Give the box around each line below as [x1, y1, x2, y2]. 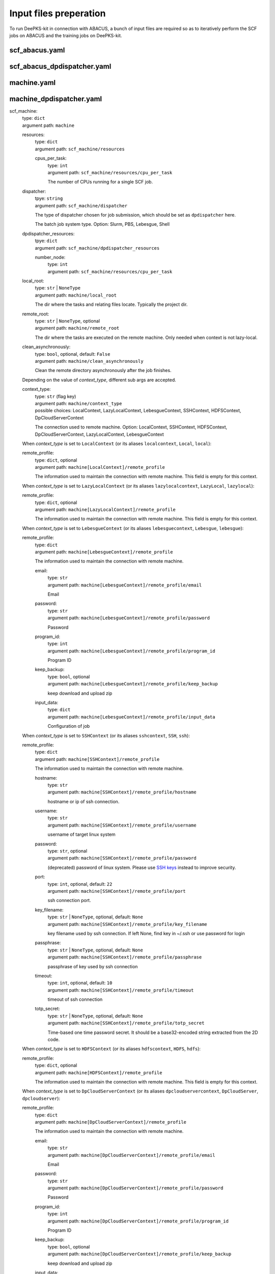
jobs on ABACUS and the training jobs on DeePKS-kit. [9, 32, 122, 38]
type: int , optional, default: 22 [47, 881, 113, 887]
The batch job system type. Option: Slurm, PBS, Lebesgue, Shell [35, 221, 170, 227]
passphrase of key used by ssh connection [47, 963, 138, 969]
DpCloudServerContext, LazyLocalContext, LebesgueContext [35, 431, 164, 437]
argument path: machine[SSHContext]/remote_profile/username [47, 822, 197, 828]
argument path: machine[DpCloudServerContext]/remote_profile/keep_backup [47, 1251, 232, 1257]
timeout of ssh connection [47, 996, 103, 1002]
